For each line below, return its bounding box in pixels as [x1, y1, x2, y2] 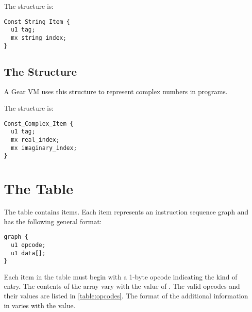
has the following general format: [4, 216, 102, 226]
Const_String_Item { [4, 18, 70, 25]
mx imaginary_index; [11, 144, 77, 151]
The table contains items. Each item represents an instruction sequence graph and [4, 207, 249, 217]
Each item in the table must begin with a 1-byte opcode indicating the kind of [4, 271, 237, 281]
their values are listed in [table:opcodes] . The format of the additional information [4, 291, 248, 301]
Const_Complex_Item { [4, 120, 74, 127]
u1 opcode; [11, 241, 46, 248]
